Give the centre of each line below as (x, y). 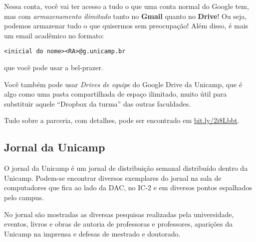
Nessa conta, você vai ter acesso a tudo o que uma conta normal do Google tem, (127, 6)
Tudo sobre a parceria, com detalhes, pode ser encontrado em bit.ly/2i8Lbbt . (122, 120)
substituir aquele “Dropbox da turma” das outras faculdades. (98, 103)
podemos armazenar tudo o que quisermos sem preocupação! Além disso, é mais (126, 26)
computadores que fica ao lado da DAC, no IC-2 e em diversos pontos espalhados (128, 187)
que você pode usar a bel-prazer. (54, 67)
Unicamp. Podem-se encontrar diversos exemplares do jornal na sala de (113, 178)
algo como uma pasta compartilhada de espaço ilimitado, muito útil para (116, 94)
